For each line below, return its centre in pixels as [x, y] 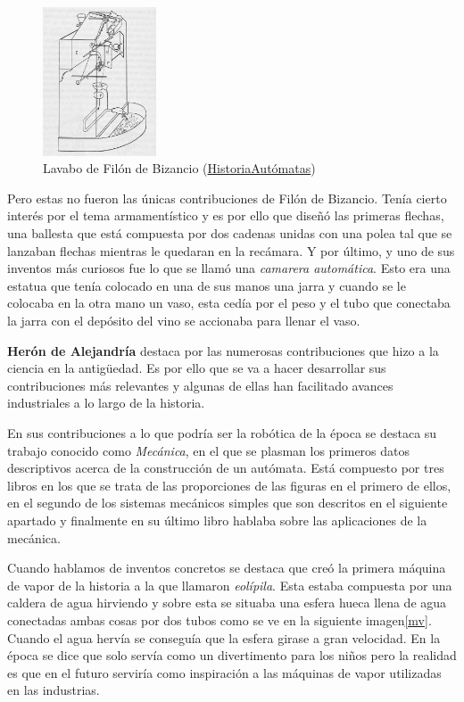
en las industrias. [54, 690]
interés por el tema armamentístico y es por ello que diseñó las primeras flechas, [226, 215]
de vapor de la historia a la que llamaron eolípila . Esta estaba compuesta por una [230, 585]
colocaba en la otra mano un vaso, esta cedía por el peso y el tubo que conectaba [229, 303]
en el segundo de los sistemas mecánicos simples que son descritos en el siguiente [228, 503]
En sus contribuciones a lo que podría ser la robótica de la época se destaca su [222, 433]
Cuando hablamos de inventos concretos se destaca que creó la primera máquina [227, 568]
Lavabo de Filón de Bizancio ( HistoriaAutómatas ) [179, 168]
